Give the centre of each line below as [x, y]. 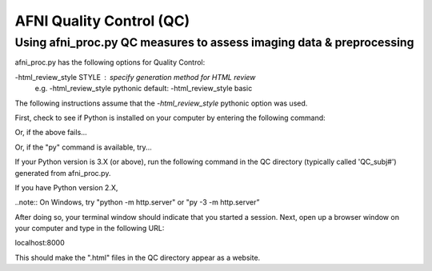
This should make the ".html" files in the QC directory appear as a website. [138, 257]
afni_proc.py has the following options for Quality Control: [110, 62]
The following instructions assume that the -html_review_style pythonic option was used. [161, 103]
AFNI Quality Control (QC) [102, 21]
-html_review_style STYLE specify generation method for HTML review [135, 77]
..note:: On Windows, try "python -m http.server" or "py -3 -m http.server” [137, 202]
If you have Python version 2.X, [66, 187]
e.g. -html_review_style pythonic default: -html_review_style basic [144, 89]
